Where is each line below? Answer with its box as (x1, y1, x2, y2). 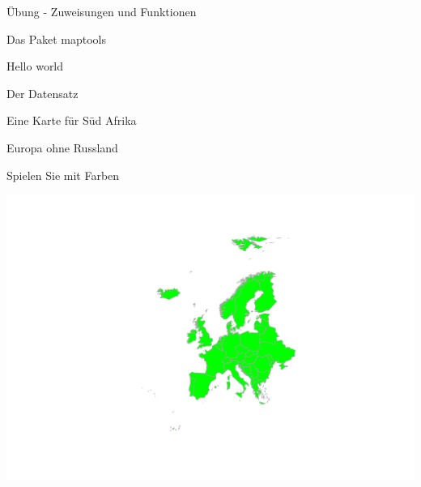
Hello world (6, 58, 64, 75)
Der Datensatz (6, 84, 79, 101)
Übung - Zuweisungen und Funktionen (6, 3, 197, 19)
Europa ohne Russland (6, 139, 118, 156)
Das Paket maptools (6, 30, 107, 47)
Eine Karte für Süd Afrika (6, 112, 137, 129)
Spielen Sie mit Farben (6, 166, 120, 183)
